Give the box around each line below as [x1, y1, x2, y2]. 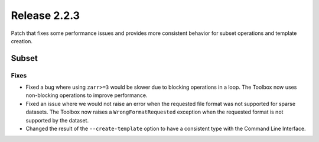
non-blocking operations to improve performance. [25, 92, 148, 99]
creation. [11, 37, 32, 44]
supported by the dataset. [25, 117, 89, 124]
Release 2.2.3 [11, 9, 80, 22]
